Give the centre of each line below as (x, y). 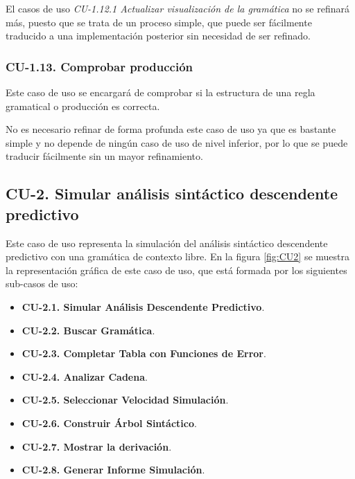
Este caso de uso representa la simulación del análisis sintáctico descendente (167, 243)
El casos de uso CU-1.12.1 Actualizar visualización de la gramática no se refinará (177, 8)
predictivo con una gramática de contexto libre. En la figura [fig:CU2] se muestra (178, 256)
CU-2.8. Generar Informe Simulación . (113, 470)
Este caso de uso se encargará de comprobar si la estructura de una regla (161, 92)
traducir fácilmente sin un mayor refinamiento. (104, 156)
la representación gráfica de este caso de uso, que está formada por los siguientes (176, 270)
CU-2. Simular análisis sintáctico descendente (172, 193)
